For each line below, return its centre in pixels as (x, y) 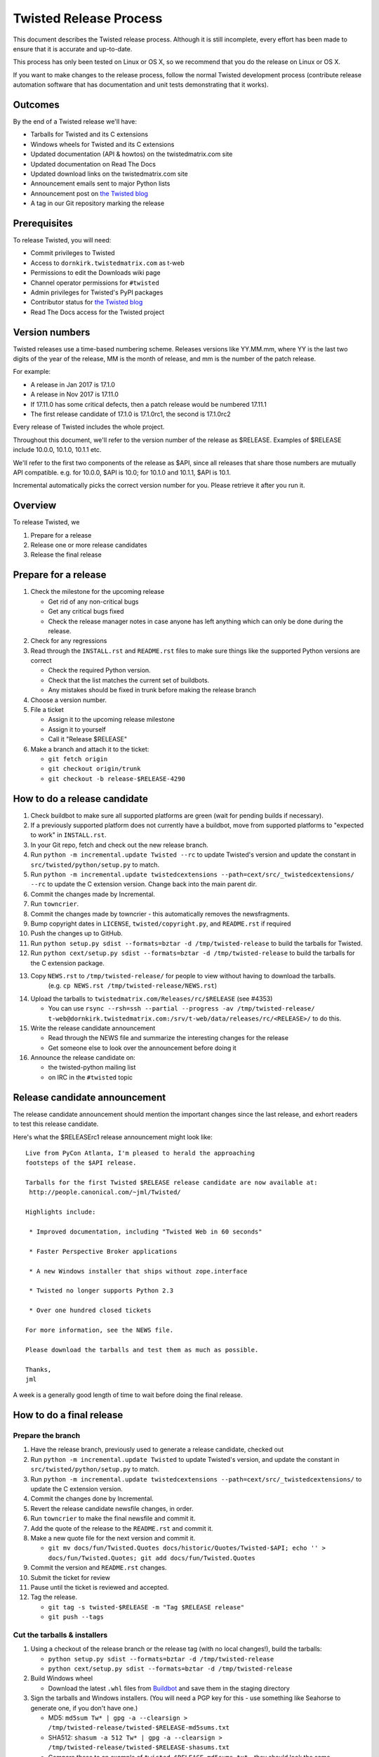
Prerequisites (43, 223)
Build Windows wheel (62, 1678)
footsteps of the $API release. (81, 1163)
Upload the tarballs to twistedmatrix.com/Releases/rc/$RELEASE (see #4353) (152, 999)
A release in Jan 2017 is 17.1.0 (73, 384)
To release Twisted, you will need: (62, 240)
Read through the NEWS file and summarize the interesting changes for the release (168, 1038)
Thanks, (39, 1369)
